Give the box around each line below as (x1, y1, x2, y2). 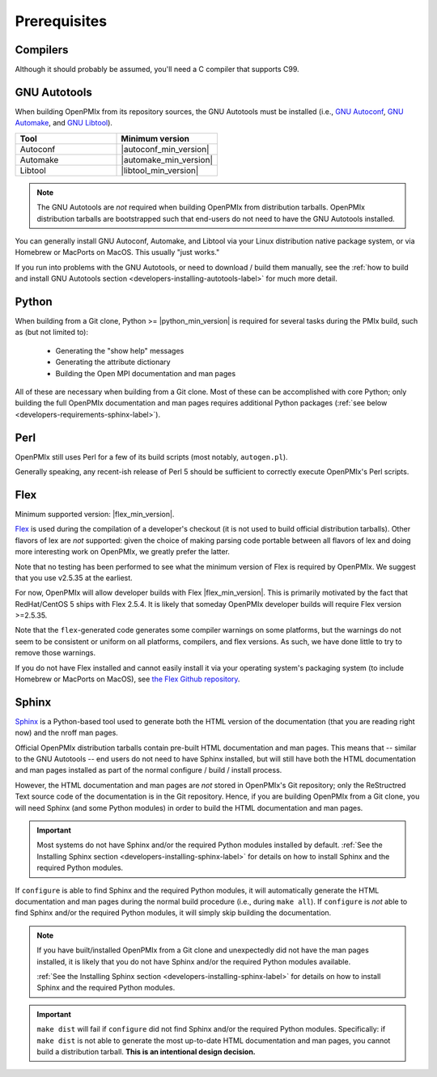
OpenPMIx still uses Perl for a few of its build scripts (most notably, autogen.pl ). (15, 452, 288, 461)
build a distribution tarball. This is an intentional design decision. (36, 1046, 257, 1056)
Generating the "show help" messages (55, 346, 185, 355)
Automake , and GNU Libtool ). (15, 118, 113, 128)
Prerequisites (15, 12, 108, 30)
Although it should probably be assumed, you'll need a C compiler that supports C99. (15, 65, 299, 74)
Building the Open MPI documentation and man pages (55, 368, 236, 378)
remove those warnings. (15, 648, 96, 658)
